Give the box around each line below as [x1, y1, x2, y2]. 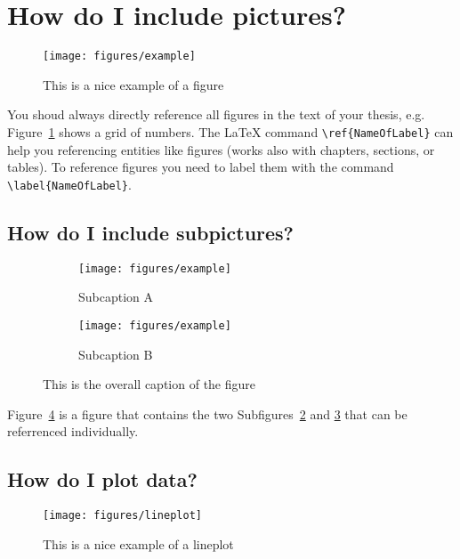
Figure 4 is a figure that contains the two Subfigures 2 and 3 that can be [7, 404, 408, 423]
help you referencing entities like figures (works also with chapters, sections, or [7, 140, 435, 158]
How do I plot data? [7, 466, 198, 493]
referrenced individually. [7, 422, 139, 441]
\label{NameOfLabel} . [7, 174, 132, 193]
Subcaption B [78, 344, 153, 363]
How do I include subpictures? [7, 218, 295, 246]
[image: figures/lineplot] [43, 509, 202, 523]
